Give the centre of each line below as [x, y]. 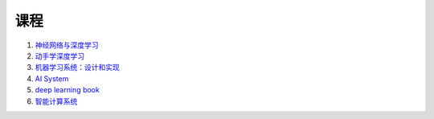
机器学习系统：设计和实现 [77, 68]
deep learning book [67, 90]
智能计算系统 [56, 101]
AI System [52, 78]
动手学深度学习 [59, 55]
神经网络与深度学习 [67, 45]
